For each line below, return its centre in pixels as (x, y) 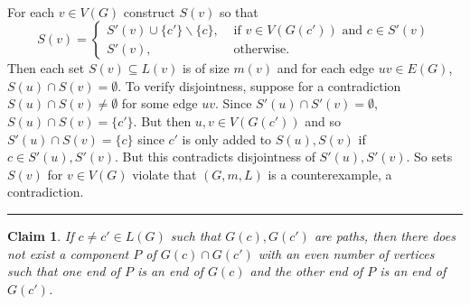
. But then (162, 120)
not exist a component (68, 253)
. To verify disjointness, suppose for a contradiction (259, 85)
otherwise (260, 49)
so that (239, 11)
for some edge (160, 103)
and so (323, 120)
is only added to (227, 139)
